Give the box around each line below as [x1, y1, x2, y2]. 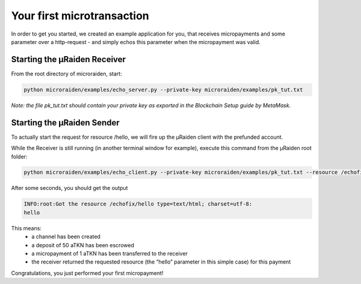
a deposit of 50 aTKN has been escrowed [31, 241, 135, 248]
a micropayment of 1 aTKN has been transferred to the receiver [31, 250, 188, 257]
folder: [11, 153, 28, 160]
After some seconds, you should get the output [11, 185, 128, 192]
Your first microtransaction [11, 9, 150, 22]
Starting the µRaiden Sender [11, 118, 120, 128]
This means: [11, 224, 42, 232]
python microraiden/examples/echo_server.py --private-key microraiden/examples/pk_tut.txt [23, 86, 303, 93]
